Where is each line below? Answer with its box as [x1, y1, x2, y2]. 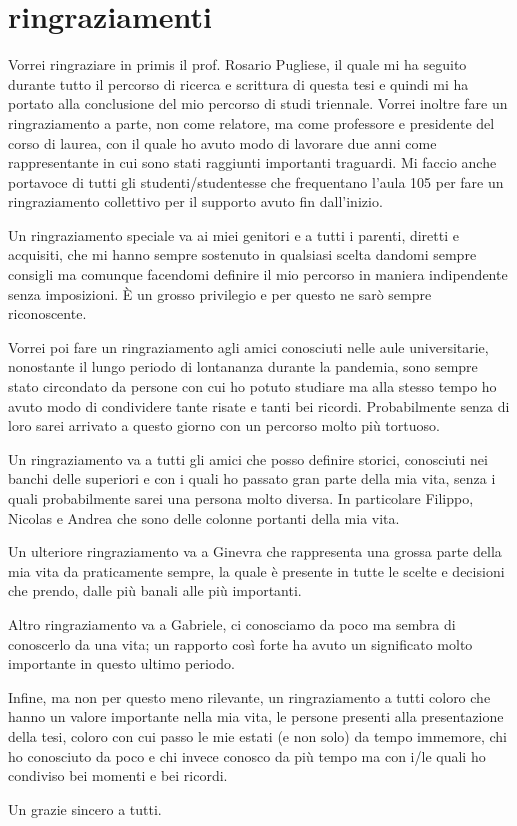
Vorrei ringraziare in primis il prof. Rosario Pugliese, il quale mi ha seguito [8, 54, 467, 75]
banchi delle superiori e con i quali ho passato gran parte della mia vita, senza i [8, 468, 496, 489]
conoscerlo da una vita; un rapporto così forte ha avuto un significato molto [8, 633, 473, 654]
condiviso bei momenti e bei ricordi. [8, 765, 228, 786]
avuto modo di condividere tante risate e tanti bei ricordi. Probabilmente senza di [8, 395, 510, 416]
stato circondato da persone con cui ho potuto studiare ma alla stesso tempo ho [8, 376, 497, 397]
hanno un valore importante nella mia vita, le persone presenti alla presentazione [8, 706, 504, 727]
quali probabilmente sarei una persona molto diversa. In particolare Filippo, [8, 488, 474, 508]
